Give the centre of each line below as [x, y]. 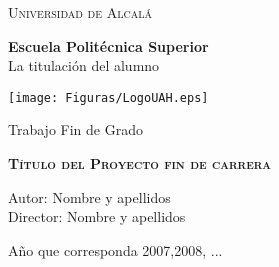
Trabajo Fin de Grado [75, 129]
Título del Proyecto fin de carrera [140, 163]
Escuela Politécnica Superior [108, 45]
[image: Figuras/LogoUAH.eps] [108, 97]
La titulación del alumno [84, 65]
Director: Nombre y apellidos [97, 216]
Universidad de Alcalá [80, 12]
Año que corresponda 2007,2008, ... [115, 249]
